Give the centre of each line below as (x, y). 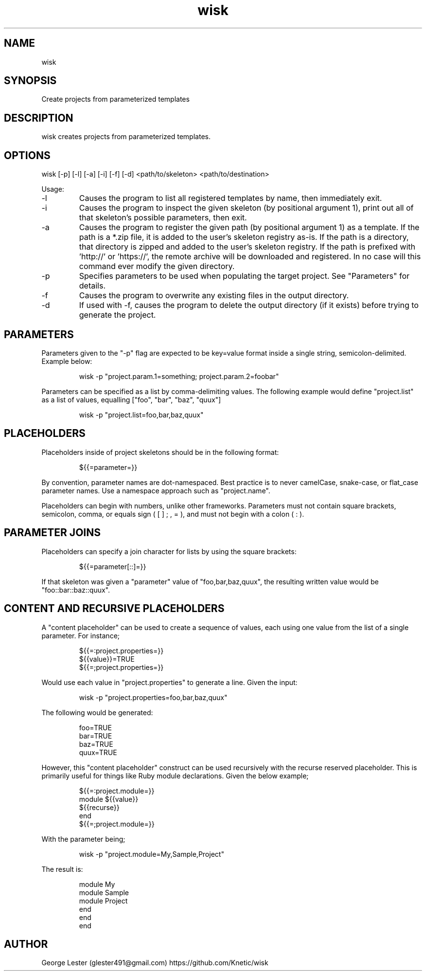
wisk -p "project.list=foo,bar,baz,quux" (141, 415)
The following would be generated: (97, 712)
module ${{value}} (109, 799)
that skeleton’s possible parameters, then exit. (163, 218)
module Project (103, 901)
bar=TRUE (96, 736)
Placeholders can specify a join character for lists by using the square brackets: (169, 551)
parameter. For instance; (81, 635)
